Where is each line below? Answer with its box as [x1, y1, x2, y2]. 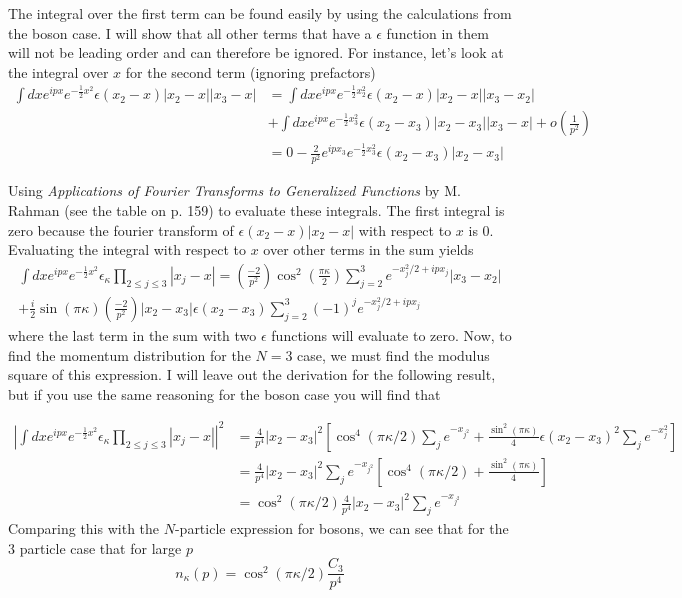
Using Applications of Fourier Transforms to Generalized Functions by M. [8, 180, 461, 201]
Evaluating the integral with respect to [8, 239, 246, 260]
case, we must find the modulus [297, 344, 490, 365]
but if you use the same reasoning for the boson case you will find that [8, 383, 441, 404]
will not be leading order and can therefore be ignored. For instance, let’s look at [8, 42, 504, 63]
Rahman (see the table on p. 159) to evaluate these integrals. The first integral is [8, 200, 505, 221]
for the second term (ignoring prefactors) [125, 61, 376, 82]
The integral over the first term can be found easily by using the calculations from [8, 3, 512, 23]
